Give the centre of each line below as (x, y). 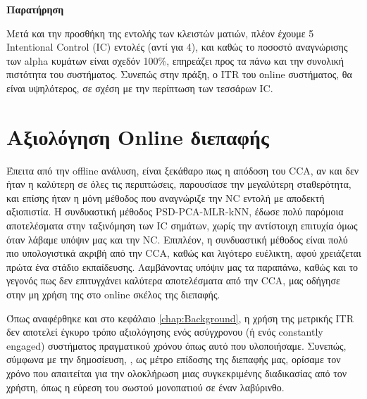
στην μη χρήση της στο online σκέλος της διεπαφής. (113, 294)
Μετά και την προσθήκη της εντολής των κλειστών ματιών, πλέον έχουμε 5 (160, 33)
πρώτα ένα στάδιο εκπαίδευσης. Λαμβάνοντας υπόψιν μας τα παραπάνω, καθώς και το (182, 266)
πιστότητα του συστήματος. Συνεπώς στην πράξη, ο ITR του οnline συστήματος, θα (179, 74)
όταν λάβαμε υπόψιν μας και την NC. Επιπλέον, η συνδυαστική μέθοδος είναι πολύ (177, 239)
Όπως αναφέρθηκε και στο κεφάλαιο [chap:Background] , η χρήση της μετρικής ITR (180, 318)
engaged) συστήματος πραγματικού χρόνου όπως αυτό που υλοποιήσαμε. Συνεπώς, (176, 345)
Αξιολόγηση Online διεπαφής (138, 136)
